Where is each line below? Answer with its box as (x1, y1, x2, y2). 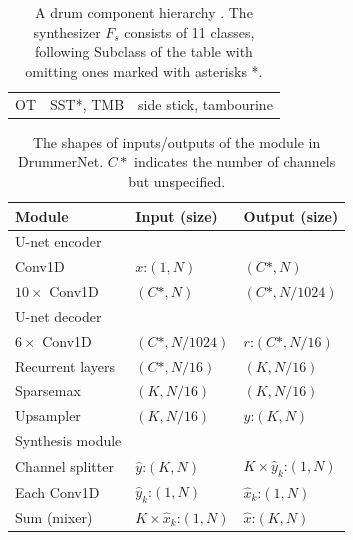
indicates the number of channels (134, 151, 336, 172)
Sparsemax (15, 380, 81, 401)
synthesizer (33, 21, 101, 42)
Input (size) (135, 205, 218, 226)
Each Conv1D (15, 481, 100, 502)
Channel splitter (15, 455, 114, 476)
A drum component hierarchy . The (34, 2, 253, 22)
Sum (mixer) (15, 507, 93, 528)
